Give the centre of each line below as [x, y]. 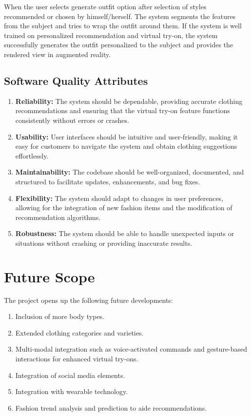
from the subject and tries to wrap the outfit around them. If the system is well [123, 26]
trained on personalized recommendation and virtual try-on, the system [111, 35]
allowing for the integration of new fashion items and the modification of [124, 208]
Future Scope [49, 276]
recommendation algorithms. [58, 217]
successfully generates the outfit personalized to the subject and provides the [119, 45]
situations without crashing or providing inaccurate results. [104, 243]
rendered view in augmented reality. [58, 54]
